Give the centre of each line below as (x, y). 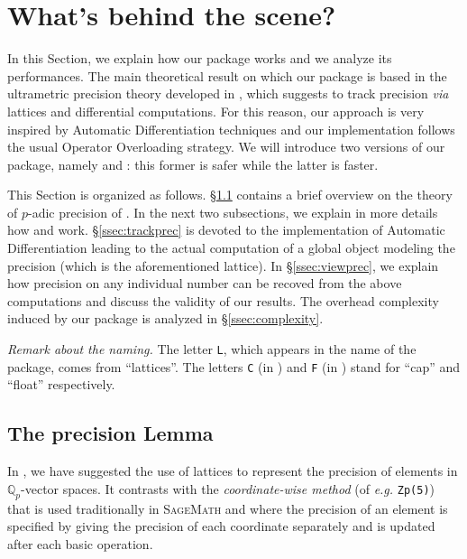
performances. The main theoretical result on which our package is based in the (227, 75)
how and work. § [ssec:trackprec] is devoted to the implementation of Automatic (226, 230)
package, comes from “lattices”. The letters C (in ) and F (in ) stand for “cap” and (234, 366)
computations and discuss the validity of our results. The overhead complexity (223, 300)
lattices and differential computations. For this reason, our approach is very (216, 111)
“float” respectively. (61, 384)
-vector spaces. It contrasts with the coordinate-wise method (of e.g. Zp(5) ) (228, 488)
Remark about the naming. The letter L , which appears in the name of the (212, 349)
